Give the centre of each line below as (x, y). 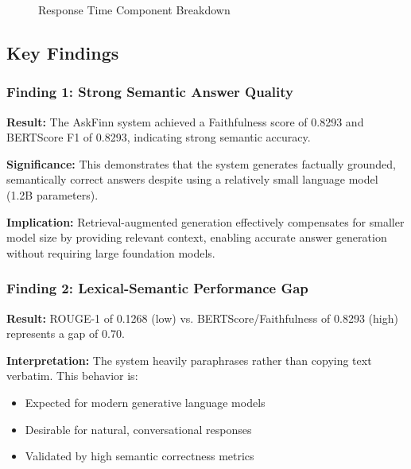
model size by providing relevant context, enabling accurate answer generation (197, 237)
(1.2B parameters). (52, 194)
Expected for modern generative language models (145, 402)
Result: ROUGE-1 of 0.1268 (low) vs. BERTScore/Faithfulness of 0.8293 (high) (202, 318)
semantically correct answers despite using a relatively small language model (192, 179)
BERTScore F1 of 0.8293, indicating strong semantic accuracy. (159, 137)
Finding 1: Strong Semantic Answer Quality (150, 92)
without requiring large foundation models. (111, 252)
